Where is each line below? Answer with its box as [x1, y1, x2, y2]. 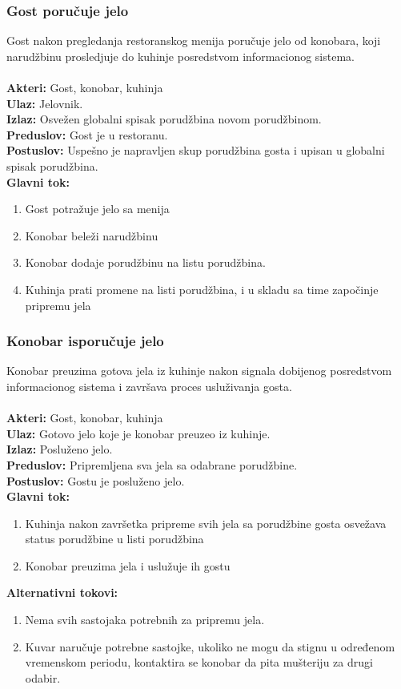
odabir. [25, 669, 61, 686]
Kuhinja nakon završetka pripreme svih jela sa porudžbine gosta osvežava [25, 514, 387, 531]
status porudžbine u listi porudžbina [25, 530, 204, 547]
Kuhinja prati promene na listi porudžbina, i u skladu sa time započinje [25, 280, 379, 297]
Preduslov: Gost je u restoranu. [6, 126, 168, 143]
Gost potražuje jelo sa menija [25, 200, 170, 217]
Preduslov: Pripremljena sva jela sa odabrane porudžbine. [6, 456, 298, 473]
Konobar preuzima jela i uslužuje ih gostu [25, 557, 231, 574]
